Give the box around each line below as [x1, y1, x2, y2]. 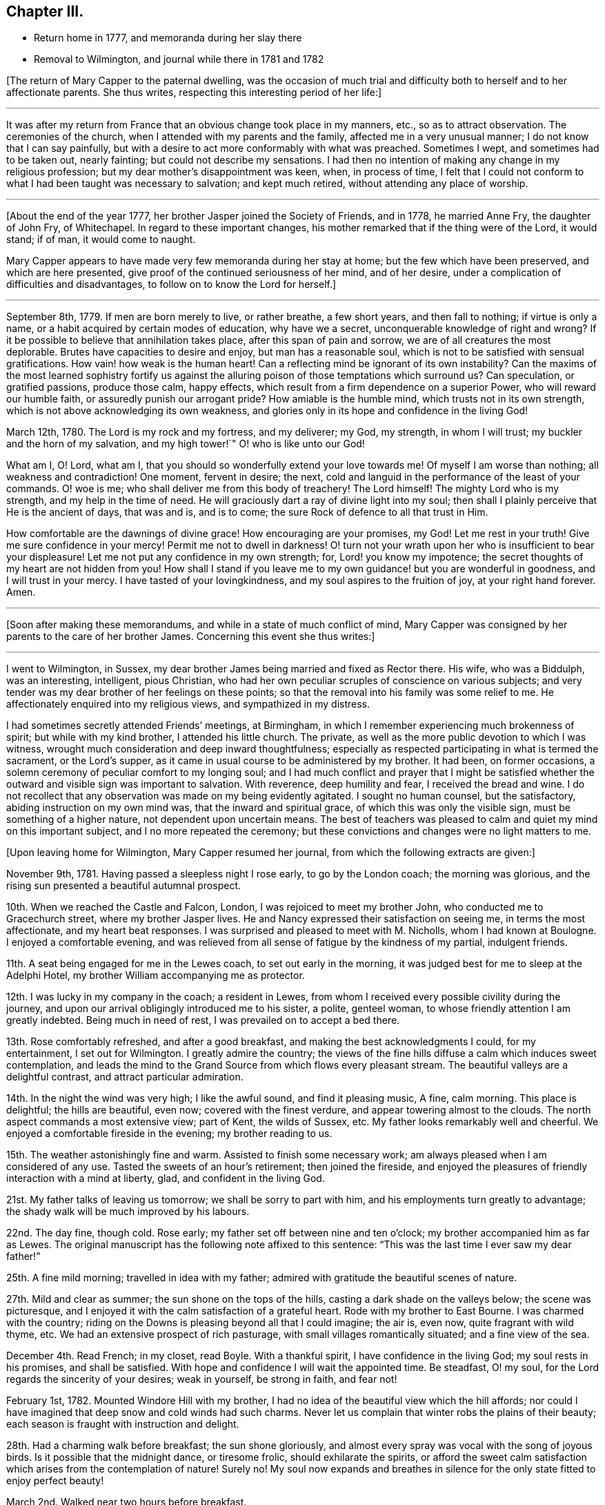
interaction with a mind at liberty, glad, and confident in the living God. [6, 1172, 325, 1185]
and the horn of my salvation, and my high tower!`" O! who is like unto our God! [6, 438, 365, 450]
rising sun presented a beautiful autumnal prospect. [6, 880, 241, 892]
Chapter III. [6, 3, 84, 20]
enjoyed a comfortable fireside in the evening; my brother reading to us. [6, 1127, 333, 1140]
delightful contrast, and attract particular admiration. [6, 1071, 244, 1083]
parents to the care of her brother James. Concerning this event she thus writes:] [6, 630, 375, 643]
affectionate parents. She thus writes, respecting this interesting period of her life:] [6, 86, 382, 99]
